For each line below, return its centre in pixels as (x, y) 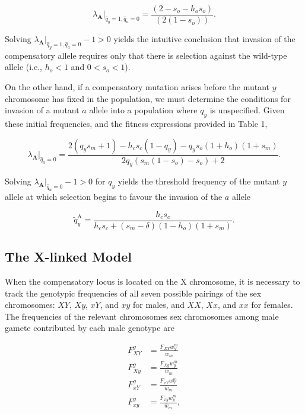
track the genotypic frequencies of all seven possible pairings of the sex (133, 293)
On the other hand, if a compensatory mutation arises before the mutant (137, 87)
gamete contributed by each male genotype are (90, 328)
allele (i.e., (23, 67)
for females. (272, 305)
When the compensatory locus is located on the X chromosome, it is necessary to (152, 281)
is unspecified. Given (247, 110)
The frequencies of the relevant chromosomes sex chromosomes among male (142, 316)
